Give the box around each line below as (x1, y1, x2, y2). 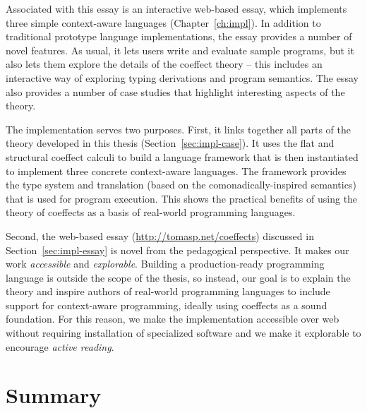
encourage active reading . (6, 339, 114, 354)
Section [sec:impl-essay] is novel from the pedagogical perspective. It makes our (6, 242, 349, 257)
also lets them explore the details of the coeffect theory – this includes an (6, 56, 323, 71)
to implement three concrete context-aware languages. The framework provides (6, 163, 347, 178)
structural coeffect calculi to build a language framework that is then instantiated (6, 149, 359, 164)
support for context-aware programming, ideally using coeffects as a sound (6, 297, 327, 312)
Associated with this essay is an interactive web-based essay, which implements (6, 1, 347, 16)
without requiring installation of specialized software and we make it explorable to (6, 325, 361, 340)
